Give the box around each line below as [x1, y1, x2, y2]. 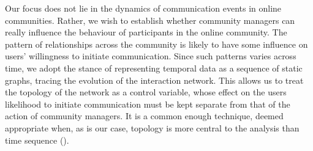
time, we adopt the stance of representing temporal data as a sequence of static [5, 61, 303, 74]
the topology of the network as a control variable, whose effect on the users [5, 86, 287, 98]
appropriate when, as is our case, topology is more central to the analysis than [5, 121, 300, 134]
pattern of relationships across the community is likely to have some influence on [5, 37, 308, 50]
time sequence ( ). [5, 133, 69, 146]
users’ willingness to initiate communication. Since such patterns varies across [5, 50, 296, 62]
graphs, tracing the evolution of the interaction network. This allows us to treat [5, 73, 304, 86]
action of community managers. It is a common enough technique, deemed [5, 109, 284, 122]
